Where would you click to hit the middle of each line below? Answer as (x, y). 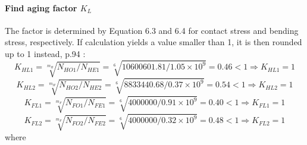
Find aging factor (41, 7)
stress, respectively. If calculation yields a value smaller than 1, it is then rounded (153, 42)
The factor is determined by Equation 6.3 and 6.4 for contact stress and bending (152, 30)
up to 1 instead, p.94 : (45, 53)
